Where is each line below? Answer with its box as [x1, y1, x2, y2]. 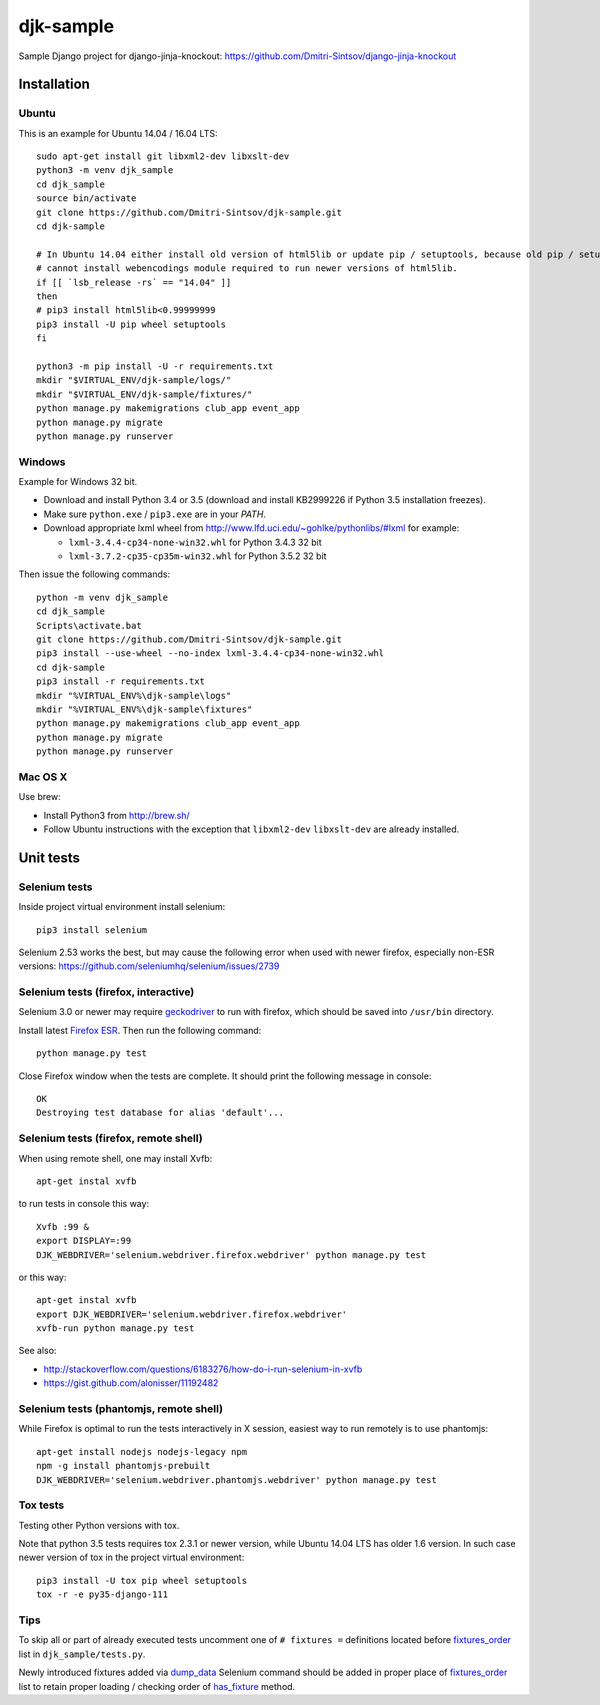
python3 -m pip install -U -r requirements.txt [36, 360, 274, 372]
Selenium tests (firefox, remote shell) [18, 1131, 204, 1145]
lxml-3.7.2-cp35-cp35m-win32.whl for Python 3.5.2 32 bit [68, 550, 327, 562]
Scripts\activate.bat [36, 620, 142, 631]
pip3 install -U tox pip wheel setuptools [36, 1575, 248, 1586]
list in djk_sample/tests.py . [18, 1648, 146, 1660]
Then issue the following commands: [18, 568, 170, 580]
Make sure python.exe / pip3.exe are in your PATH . [43, 508, 267, 520]
